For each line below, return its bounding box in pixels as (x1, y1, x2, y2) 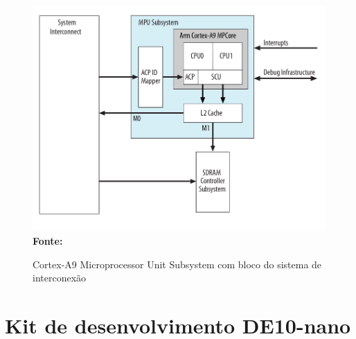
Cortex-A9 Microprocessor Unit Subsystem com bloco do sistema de (33, 257, 322, 271)
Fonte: (33, 234, 63, 248)
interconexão (33, 270, 87, 285)
